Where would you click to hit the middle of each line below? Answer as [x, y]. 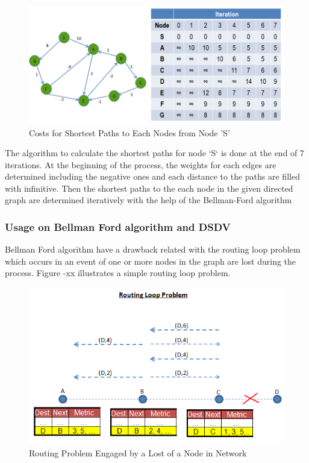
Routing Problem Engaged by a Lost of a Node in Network [138, 452]
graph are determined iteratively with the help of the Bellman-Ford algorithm [148, 200]
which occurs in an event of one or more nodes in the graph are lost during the [151, 261]
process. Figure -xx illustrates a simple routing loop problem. [118, 273]
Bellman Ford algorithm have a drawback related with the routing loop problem [153, 249]
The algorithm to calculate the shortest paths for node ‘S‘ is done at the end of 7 [155, 153]
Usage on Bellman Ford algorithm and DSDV [118, 227]
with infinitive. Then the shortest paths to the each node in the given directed [149, 188]
